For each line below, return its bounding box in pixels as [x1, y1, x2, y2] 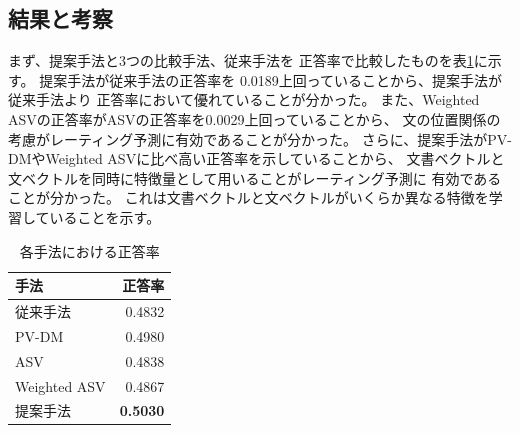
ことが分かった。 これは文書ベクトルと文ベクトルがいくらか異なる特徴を [8, 187, 489, 208]
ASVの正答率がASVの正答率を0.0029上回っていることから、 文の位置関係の [8, 108, 501, 129]
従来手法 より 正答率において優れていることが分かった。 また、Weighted [8, 89, 480, 110]
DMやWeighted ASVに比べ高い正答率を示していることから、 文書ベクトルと [8, 148, 505, 169]
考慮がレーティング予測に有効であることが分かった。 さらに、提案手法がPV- [8, 128, 512, 149]
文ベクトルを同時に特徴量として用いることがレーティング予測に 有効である [8, 167, 502, 188]
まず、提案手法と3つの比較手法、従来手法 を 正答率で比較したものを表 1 [8, 50, 474, 71]
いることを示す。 [49, 206, 161, 227]
